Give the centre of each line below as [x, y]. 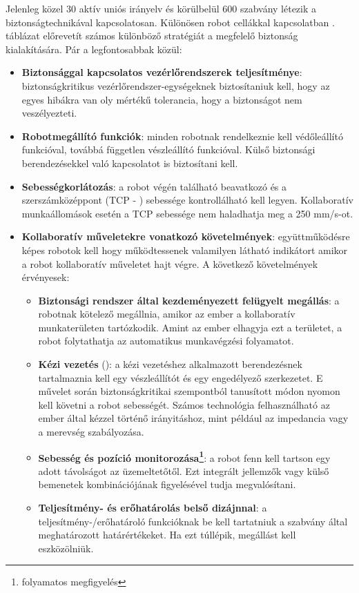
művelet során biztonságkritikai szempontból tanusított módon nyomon [189, 391]
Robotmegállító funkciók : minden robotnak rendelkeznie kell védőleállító [182, 136]
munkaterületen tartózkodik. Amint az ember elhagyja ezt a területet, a [190, 327]
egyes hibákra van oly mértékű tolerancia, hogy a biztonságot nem [162, 99]
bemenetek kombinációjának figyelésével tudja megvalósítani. [167, 484]
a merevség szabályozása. [91, 432]
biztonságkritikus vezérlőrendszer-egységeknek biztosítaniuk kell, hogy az [176, 85]
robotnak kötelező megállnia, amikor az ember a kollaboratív [167, 314]
